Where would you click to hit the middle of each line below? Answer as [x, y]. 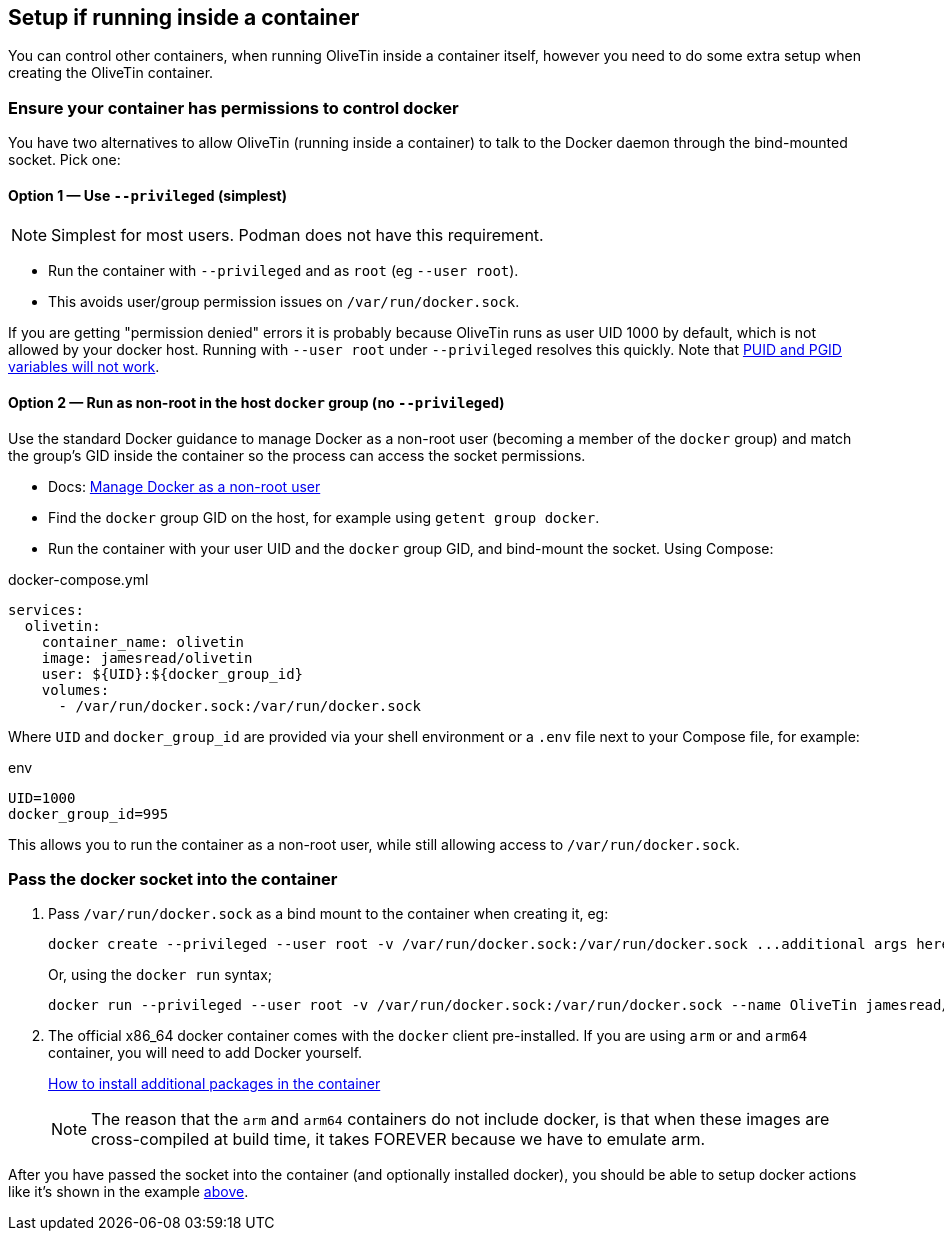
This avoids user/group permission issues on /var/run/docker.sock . [284, 302]
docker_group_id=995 [88, 813]
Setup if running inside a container [184, 17]
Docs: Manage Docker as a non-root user [184, 486]
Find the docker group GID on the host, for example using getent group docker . [324, 517]
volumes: [75, 689]
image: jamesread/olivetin [147, 657]
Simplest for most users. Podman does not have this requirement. [297, 235]
